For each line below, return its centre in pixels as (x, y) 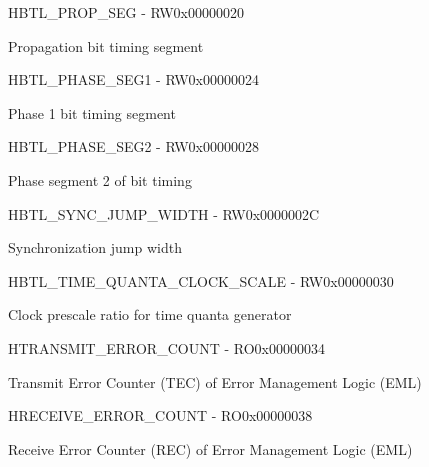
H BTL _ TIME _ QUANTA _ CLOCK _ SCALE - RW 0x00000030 (201, 280)
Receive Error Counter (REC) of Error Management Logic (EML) (210, 448)
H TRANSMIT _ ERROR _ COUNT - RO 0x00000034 (166, 347)
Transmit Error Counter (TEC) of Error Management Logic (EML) (215, 381)
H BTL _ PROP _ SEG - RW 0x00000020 (126, 12)
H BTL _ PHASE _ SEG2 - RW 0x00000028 (133, 146)
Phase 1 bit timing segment (92, 112)
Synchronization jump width (95, 247)
